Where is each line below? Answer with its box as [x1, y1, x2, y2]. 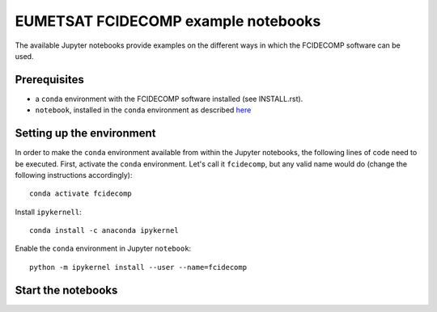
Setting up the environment [15, 126, 156, 141]
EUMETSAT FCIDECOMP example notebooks [15, 12, 321, 30]
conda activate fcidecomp [29, 189, 133, 198]
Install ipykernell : [15, 207, 82, 217]
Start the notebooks [15, 283, 118, 297]
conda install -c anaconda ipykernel [29, 226, 180, 235]
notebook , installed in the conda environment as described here [35, 105, 252, 115]
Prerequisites [15, 73, 84, 86]
